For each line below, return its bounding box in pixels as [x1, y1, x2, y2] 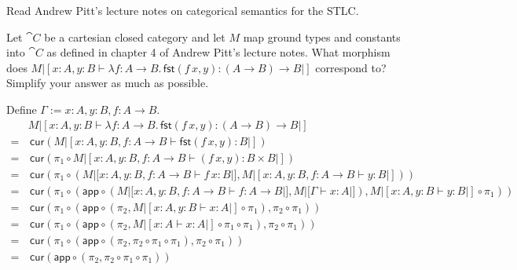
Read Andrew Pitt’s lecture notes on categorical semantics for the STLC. [6, 2, 359, 18]
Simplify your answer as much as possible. [6, 75, 209, 91]
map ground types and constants [243, 28, 401, 45]
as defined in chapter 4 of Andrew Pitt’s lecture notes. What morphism [46, 44, 390, 60]
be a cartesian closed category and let [44, 28, 225, 45]
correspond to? [315, 59, 387, 75]
